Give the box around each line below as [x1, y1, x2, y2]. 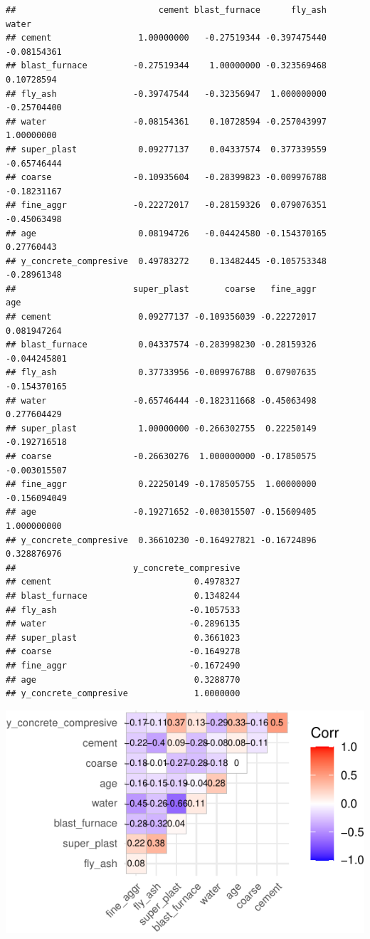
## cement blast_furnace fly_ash [6, 5, 327, 15]
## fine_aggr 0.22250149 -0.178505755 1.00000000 [6, 479, 317, 490]
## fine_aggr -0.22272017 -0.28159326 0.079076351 [6, 200, 327, 211]
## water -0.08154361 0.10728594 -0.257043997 [6, 116, 327, 127]
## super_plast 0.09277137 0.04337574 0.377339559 [6, 144, 327, 154]
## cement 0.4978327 [6, 577, 240, 587]
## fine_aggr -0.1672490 [6, 660, 240, 671]
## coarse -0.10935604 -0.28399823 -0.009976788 [6, 172, 327, 183]
